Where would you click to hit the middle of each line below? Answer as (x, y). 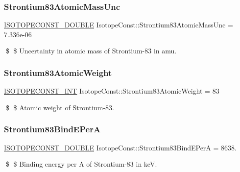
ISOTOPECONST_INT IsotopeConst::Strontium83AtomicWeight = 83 (112, 91)
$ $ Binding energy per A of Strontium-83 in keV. (81, 164)
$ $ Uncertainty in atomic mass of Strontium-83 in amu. (91, 51)
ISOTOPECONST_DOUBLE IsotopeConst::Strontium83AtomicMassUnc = (119, 25)
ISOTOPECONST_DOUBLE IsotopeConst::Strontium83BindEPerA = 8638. (120, 147)
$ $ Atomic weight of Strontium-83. (60, 107)
